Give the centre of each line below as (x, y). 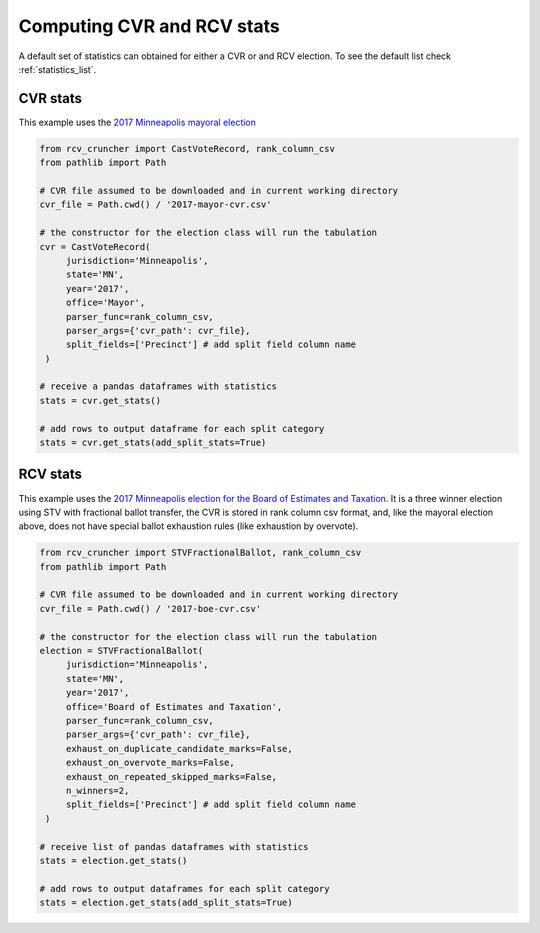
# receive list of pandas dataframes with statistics (174, 846)
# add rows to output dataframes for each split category (184, 888)
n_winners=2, (97, 790)
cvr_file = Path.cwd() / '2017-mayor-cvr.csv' (155, 204)
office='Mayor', (105, 303)
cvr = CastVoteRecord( (95, 246)
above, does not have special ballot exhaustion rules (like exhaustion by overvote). (188, 526)
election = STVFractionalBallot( (121, 651)
